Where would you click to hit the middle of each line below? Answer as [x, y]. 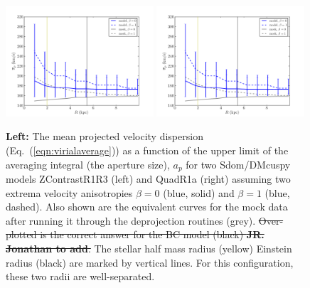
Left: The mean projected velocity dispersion [105, 136]
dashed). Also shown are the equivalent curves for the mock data [147, 207]
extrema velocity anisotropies [69, 192]
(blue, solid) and [199, 192]
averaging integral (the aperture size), [88, 164]
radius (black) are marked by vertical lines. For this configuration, [150, 262]
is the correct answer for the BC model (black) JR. [152, 234]
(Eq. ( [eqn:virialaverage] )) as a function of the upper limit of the [147, 150]
